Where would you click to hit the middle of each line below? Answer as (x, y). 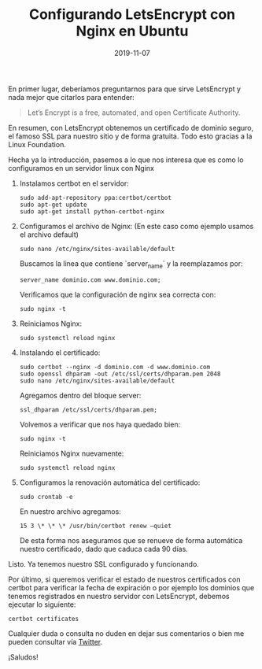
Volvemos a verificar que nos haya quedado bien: (100, 424)
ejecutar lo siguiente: (42, 604)
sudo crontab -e (46, 497)
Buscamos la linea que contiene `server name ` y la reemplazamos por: (131, 264)
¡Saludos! (23, 657)
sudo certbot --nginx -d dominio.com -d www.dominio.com (115, 367)
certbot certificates (44, 619)
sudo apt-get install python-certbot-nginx (92, 211)
